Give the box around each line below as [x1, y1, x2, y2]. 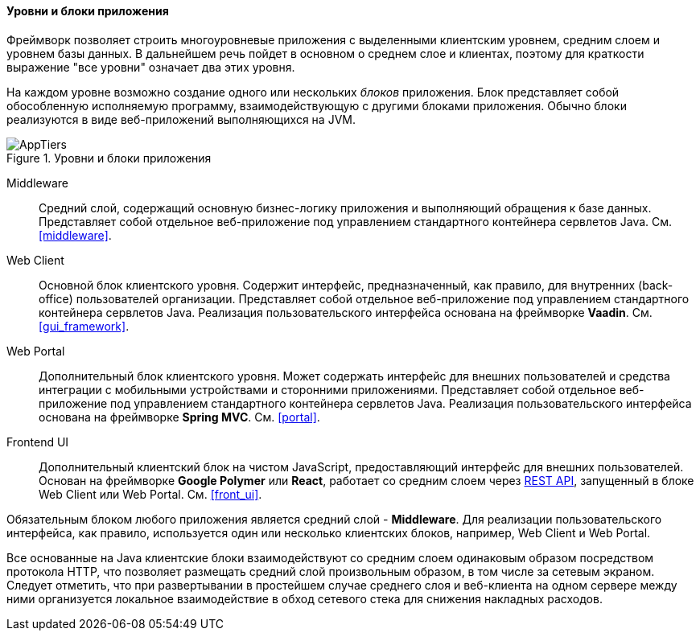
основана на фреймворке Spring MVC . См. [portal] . [39, 409, 320, 424]
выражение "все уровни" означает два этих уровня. [6, 60, 295, 74]
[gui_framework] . [39, 318, 130, 333]
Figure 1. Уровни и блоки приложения [6, 150, 212, 165]
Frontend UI [6, 434, 69, 449]
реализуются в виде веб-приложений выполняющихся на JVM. [6, 112, 356, 126]
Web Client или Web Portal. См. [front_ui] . [39, 487, 262, 501]
